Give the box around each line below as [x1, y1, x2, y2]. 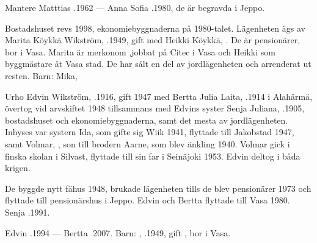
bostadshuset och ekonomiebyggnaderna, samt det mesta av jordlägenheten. [5, 113, 288, 126]
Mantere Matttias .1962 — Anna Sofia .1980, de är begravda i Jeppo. [5, 1, 265, 13]
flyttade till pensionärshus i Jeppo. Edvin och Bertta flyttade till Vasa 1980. [5, 194, 290, 206]
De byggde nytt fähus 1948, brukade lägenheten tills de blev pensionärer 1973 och [5, 181, 312, 194]
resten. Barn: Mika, [5, 69, 78, 82]
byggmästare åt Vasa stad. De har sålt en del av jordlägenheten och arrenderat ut [5, 57, 312, 70]
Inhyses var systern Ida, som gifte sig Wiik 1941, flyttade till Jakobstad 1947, [5, 125, 294, 138]
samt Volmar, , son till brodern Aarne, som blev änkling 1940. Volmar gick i [5, 137, 290, 150]
